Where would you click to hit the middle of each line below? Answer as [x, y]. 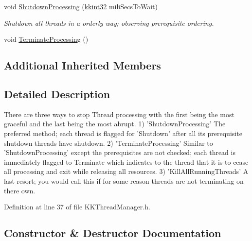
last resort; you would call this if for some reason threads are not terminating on [124, 181]
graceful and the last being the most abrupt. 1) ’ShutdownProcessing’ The [115, 124]
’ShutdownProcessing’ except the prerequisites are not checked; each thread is [120, 152]
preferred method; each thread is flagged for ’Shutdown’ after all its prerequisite [123, 133]
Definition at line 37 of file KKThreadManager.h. [77, 207]
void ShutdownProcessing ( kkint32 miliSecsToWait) [81, 6]
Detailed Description [57, 94]
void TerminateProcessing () [46, 39]
